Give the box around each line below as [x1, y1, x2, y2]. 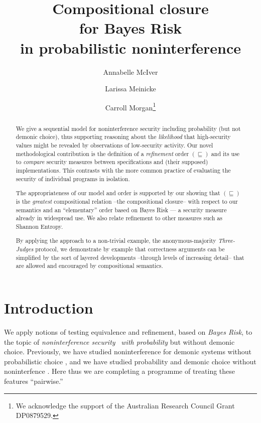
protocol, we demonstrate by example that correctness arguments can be [35, 245, 225, 253]
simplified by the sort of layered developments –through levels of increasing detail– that [16, 253, 244, 261]
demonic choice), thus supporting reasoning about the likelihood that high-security [16, 132, 231, 141]
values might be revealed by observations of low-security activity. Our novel [16, 141, 213, 150]
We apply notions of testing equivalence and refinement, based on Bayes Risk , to [4, 326, 252, 337]
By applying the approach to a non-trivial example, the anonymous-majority [16, 236, 216, 245]
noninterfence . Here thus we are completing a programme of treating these [4, 366, 235, 376]
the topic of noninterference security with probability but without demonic [4, 336, 235, 347]
